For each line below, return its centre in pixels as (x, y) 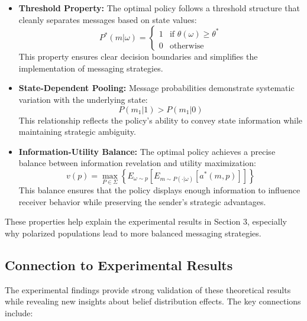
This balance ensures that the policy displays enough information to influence (159, 190)
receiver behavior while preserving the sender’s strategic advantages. (142, 201)
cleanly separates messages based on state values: (108, 19)
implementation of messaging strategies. (91, 68)
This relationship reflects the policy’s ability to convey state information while (161, 120)
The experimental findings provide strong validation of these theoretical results (148, 289)
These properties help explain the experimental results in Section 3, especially (146, 221)
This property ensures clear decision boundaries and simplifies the (138, 56)
